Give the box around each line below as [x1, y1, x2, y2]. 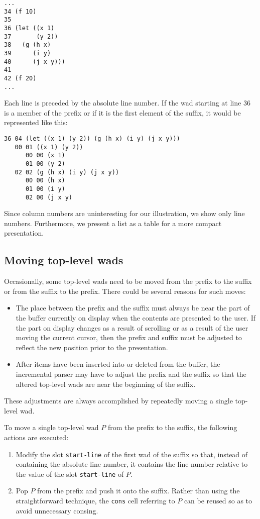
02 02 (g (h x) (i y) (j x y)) [15, 168, 119, 176]
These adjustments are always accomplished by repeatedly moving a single [4, 395, 233, 406]
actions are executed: [4, 432, 69, 442]
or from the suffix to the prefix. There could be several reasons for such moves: [4, 285, 246, 296]
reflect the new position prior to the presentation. [16, 342, 168, 352]
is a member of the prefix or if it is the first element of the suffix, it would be [4, 107, 241, 118]
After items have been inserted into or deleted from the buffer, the [16, 359, 220, 369]
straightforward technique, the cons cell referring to [16, 495, 175, 506]
